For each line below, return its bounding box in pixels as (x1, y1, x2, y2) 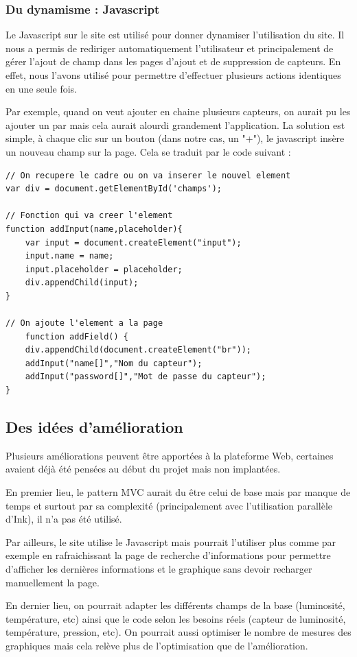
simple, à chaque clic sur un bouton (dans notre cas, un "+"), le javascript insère (5, 131, 345, 145)
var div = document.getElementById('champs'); (5, 184, 222, 194)
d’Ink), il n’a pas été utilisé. (5, 512, 122, 526)
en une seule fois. (5, 81, 77, 95)
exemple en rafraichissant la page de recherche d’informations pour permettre (5, 548, 331, 562)
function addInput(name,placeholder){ (5, 224, 183, 234)
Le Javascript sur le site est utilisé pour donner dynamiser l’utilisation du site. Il (5, 27, 345, 42)
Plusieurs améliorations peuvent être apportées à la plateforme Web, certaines (5, 448, 334, 462)
